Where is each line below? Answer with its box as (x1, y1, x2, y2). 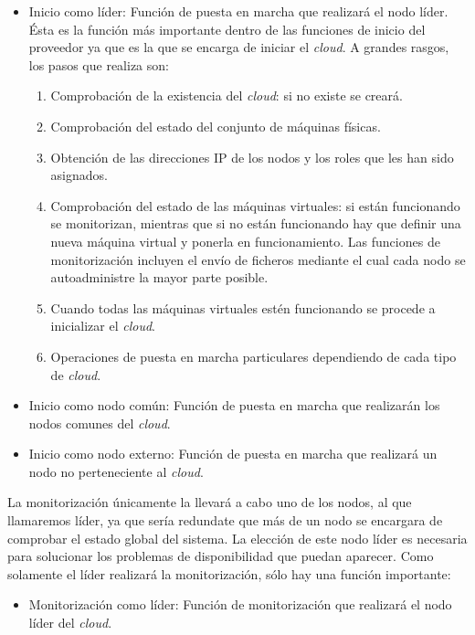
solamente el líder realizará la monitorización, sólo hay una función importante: (7, 564, 451, 583)
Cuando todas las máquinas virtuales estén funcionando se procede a (50, 298, 436, 317)
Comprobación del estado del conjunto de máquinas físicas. (50, 116, 381, 135)
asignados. (50, 165, 108, 185)
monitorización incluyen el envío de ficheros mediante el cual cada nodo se (50, 249, 466, 269)
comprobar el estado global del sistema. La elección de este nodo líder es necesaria (7, 528, 468, 547)
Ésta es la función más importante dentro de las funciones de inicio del (28, 19, 426, 38)
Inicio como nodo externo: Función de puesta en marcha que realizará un (28, 444, 438, 463)
